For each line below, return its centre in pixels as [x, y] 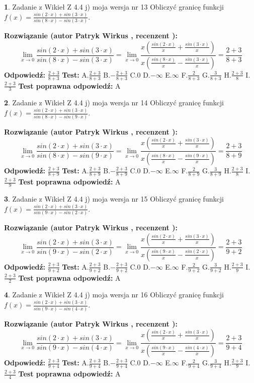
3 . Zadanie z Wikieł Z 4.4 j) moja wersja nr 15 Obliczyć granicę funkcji [114, 198]
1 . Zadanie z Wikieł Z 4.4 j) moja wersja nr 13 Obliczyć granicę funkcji [114, 7]
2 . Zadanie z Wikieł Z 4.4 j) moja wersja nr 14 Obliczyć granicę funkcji [114, 103]
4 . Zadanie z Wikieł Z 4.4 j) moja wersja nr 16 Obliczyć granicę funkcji [114, 295]
